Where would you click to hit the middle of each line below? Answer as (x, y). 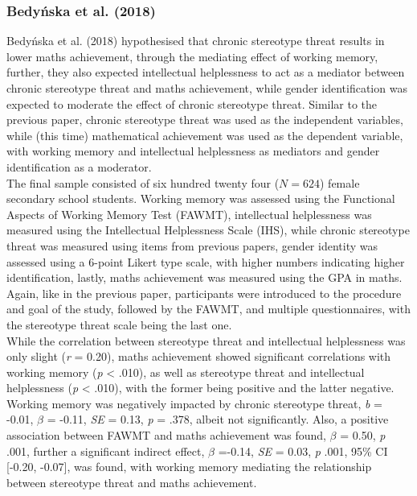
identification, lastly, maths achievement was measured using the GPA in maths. (204, 277)
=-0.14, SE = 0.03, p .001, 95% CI (303, 451)
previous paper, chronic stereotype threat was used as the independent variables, (205, 120)
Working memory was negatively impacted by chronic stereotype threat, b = (195, 403)
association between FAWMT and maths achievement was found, (166, 435)
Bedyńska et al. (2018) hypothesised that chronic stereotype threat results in (196, 41)
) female (340, 182)
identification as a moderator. (79, 166)
